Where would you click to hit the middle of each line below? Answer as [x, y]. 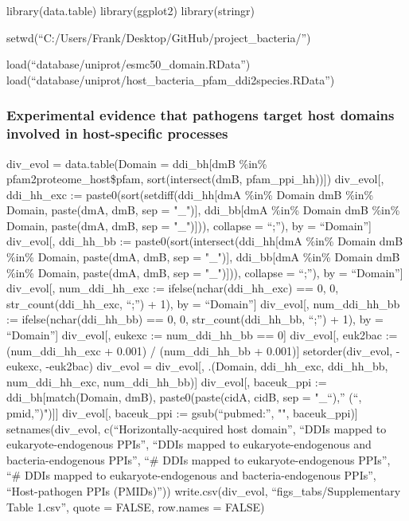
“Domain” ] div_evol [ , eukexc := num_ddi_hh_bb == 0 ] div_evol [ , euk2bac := [202, 335]
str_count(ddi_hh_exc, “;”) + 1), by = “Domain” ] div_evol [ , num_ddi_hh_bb [203, 303]
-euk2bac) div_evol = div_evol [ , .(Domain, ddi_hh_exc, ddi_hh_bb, [217, 366]
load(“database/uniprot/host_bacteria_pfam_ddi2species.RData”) [171, 79]
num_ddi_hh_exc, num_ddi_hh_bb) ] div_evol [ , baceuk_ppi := [167, 381]
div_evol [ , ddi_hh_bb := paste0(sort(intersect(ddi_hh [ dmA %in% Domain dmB [205, 241]
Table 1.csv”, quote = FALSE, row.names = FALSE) [136, 506]
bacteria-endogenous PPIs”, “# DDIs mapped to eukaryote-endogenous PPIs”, [199, 459]
